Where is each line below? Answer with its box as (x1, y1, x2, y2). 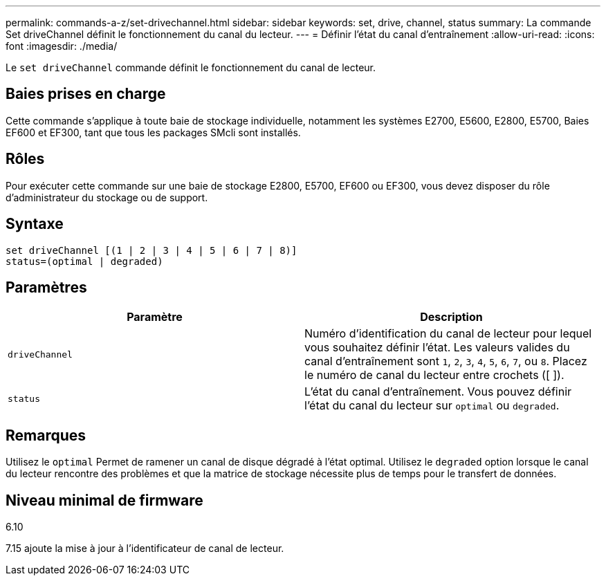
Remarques (6, 426, 86, 444)
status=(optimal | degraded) (6, 255, 163, 267)
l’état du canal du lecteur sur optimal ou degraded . (304, 398, 560, 413)
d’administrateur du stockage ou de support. (6, 191, 208, 203)
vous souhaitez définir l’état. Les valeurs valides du (304, 340, 570, 355)
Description (420, 310, 483, 324)
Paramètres (6, 278, 87, 296)
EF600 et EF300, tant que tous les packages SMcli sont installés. (6, 126, 301, 138)
